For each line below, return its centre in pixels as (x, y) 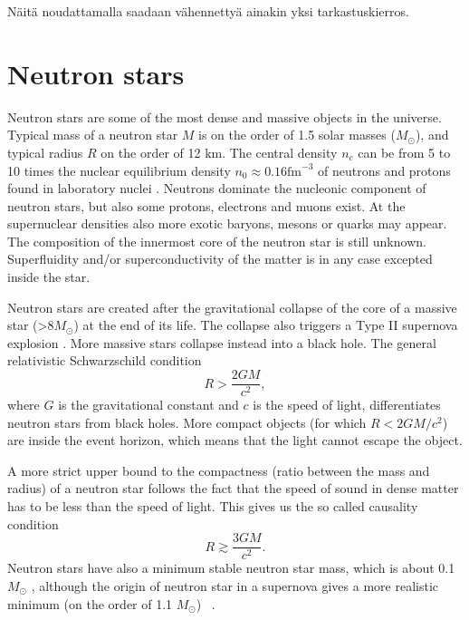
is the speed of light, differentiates (347, 405)
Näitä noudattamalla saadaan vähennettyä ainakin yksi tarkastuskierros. (208, 11)
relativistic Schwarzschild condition (105, 360)
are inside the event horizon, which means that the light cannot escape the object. (235, 440)
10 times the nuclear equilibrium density (119, 170)
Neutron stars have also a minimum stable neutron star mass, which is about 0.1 (231, 568)
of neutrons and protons (384, 170)
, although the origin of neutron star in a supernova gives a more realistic (234, 585)
